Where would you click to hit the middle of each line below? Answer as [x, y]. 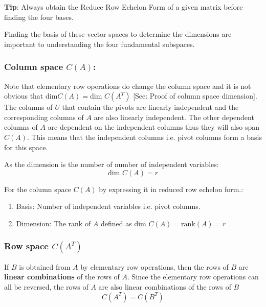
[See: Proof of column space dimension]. [195, 96]
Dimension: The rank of [53, 223]
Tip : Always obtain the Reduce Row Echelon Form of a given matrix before [124, 7]
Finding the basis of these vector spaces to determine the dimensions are [118, 34]
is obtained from [45, 266]
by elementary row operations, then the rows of [154, 266]
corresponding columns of [44, 117]
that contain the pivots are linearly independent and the [150, 107]
